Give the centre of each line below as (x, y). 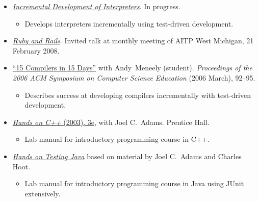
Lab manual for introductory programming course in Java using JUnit (134, 183)
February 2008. (36, 50)
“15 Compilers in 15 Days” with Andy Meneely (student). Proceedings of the (132, 68)
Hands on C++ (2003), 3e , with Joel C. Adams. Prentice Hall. (111, 122)
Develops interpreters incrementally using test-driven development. (129, 23)
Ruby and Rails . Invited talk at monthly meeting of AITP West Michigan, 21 (133, 41)
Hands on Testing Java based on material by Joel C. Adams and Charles (127, 156)
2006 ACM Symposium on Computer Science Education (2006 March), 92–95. (134, 77)
